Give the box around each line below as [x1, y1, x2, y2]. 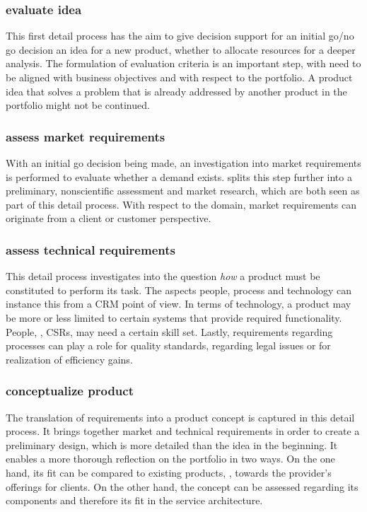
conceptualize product [6, 382, 134, 400]
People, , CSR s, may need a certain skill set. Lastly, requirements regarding [6, 324, 333, 339]
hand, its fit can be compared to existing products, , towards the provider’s [6, 465, 332, 479]
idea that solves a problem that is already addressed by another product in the [6, 83, 347, 98]
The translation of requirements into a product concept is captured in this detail [6, 409, 355, 424]
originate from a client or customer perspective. [6, 211, 211, 226]
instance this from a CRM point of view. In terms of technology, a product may [6, 296, 351, 311]
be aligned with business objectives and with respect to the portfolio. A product [6, 70, 353, 84]
